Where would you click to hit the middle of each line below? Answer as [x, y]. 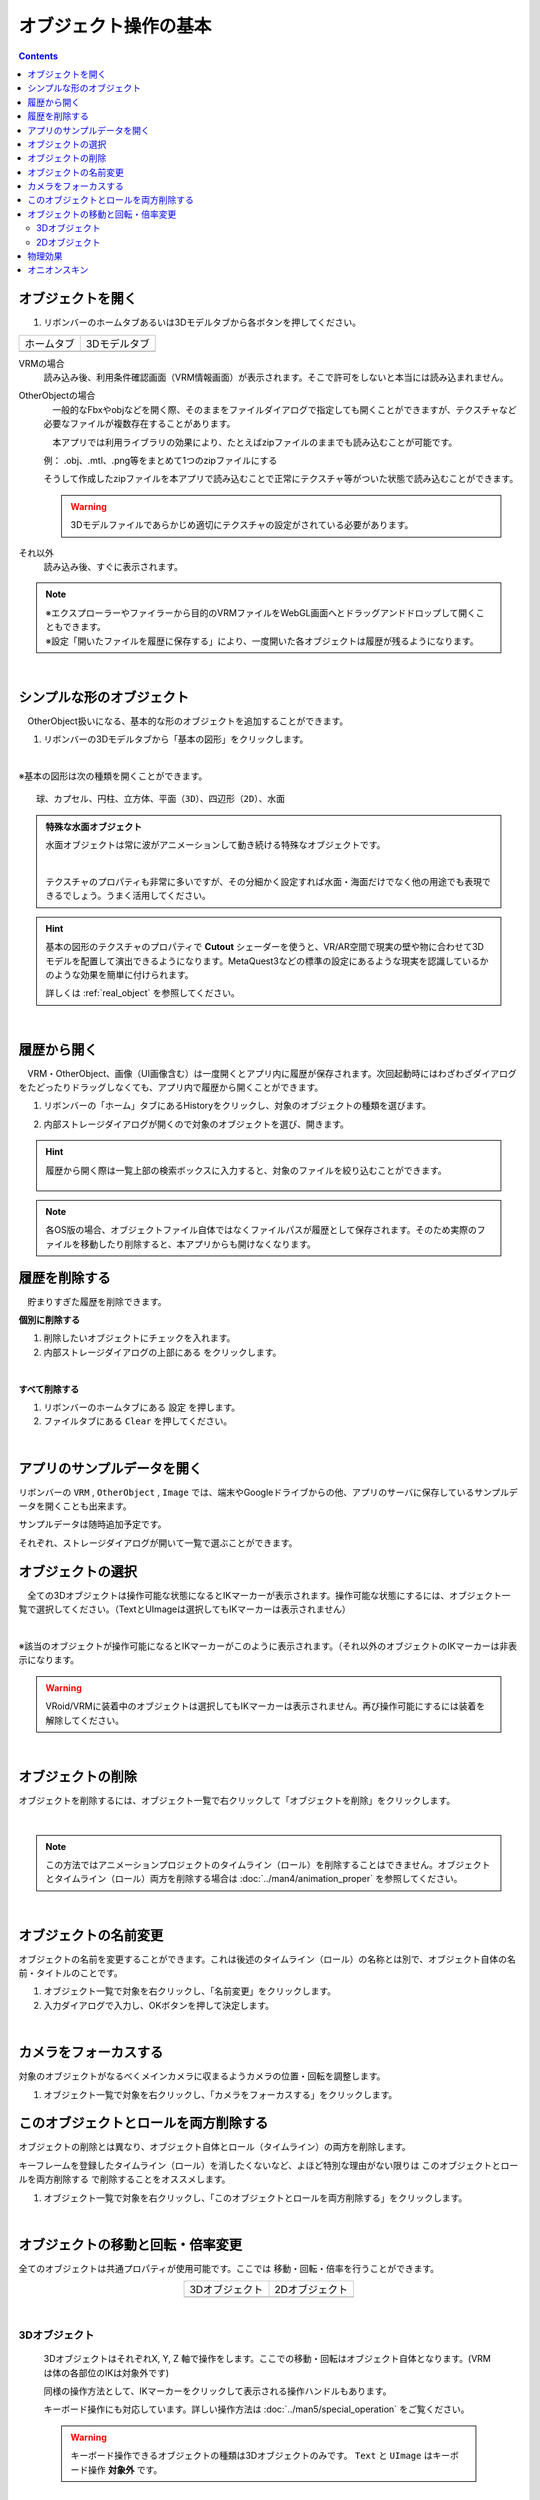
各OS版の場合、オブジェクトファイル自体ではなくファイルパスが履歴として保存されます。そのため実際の [261, 1230]
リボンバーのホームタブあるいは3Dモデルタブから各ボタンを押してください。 [202, 322]
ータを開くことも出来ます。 [75, 1506]
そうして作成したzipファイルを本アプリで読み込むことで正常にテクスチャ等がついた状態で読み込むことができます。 [281, 479]
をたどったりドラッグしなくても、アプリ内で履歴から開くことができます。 [171, 1087]
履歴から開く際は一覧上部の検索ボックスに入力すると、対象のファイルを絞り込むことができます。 [246, 1170]
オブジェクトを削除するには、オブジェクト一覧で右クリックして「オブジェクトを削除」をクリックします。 [237, 1800]
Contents [38, 56]
